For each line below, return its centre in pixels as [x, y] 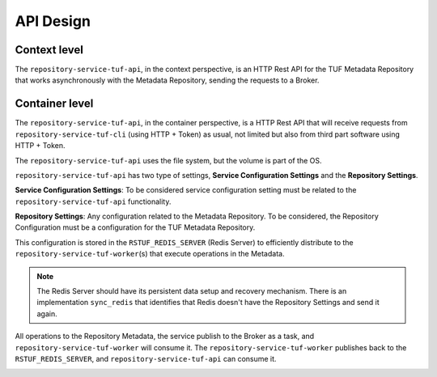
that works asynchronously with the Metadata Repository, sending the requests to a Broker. [167, 80]
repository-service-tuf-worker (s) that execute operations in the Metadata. [150, 254]
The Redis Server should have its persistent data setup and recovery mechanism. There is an [192, 291]
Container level [54, 104]
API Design [53, 21]
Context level [49, 50]
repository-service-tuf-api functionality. [93, 201]
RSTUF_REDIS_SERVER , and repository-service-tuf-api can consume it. [146, 359]
